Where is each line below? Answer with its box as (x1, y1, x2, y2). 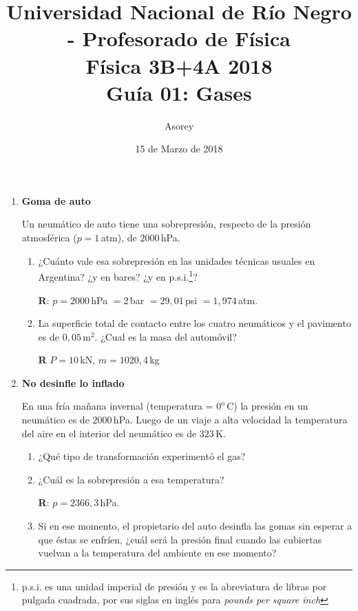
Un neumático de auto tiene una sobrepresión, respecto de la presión (21, 217, 311, 231)
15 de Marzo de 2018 (135, 141, 223, 156)
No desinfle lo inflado (21, 375, 125, 390)
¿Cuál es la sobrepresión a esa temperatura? (38, 472, 224, 486)
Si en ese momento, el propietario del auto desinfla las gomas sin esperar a (38, 519, 352, 533)
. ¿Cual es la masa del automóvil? (94, 329, 237, 343)
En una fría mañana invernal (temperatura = (21, 399, 213, 413)
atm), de (101, 230, 137, 245)
